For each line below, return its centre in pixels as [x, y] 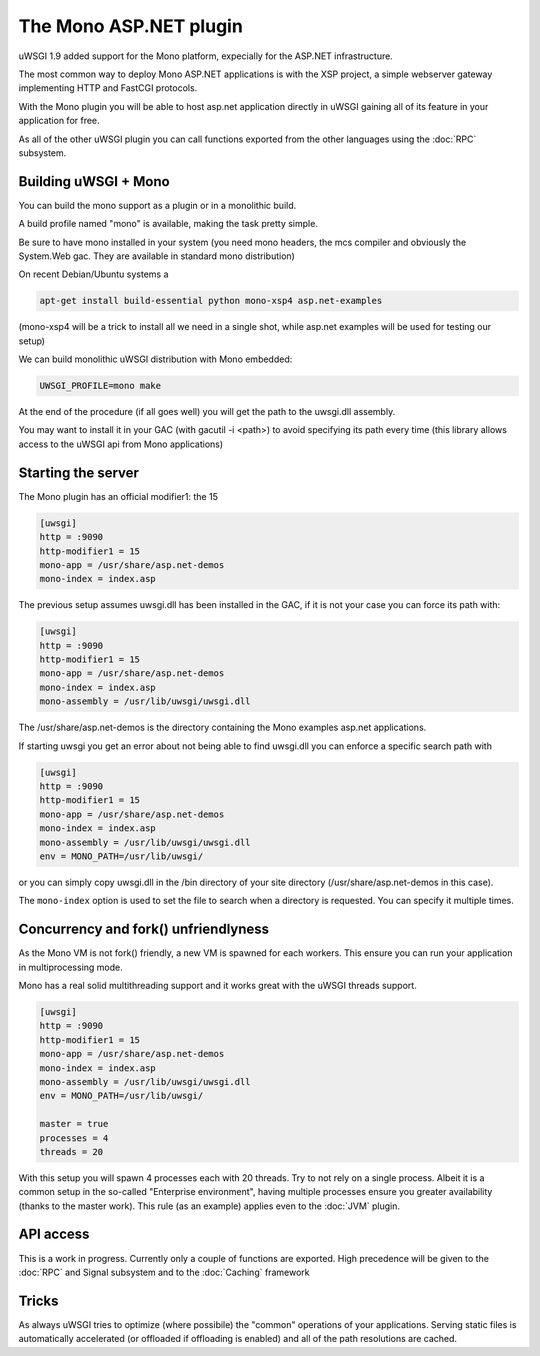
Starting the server [79, 472]
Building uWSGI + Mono [94, 181]
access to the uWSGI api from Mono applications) [121, 444]
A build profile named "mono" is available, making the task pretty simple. [168, 224]
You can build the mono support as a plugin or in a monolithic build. [157, 205]
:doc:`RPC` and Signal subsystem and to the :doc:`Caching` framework [164, 1272]
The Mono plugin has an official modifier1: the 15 [118, 496]
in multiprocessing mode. [71, 967]
